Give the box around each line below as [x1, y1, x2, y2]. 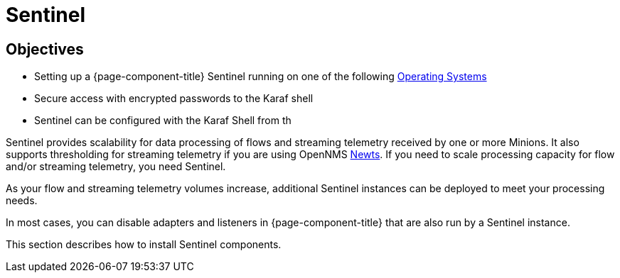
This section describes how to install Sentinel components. [6, 238, 282, 251]
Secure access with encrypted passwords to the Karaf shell [34, 92, 314, 105]
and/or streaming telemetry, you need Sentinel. [6, 160, 226, 173]
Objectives [6, 40, 84, 58]
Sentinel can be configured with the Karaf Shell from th [34, 114, 292, 127]
